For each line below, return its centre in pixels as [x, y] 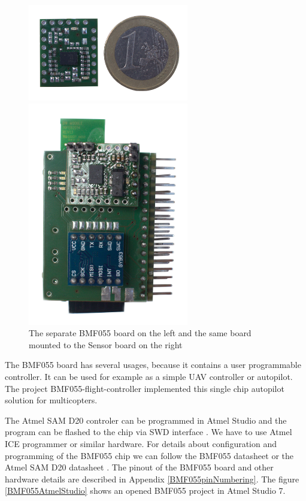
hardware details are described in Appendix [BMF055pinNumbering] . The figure [152, 479]
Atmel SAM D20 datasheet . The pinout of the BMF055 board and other [139, 467]
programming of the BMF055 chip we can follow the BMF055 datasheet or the [149, 455]
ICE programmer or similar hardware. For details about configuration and [141, 443]
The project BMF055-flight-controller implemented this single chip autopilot [145, 388]
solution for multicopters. [51, 400]
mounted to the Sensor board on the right [106, 344]
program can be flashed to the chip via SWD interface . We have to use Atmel [149, 432]
